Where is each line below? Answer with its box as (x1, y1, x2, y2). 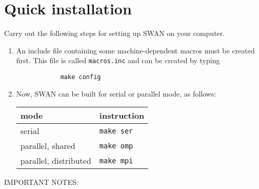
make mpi (99, 156, 133, 165)
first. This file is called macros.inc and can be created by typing (16, 55, 220, 66)
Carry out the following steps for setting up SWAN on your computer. (4, 28, 225, 39)
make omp (99, 141, 133, 150)
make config (60, 73, 101, 81)
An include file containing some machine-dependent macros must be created (16, 45, 255, 55)
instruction (99, 109, 145, 122)
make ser (99, 126, 133, 135)
